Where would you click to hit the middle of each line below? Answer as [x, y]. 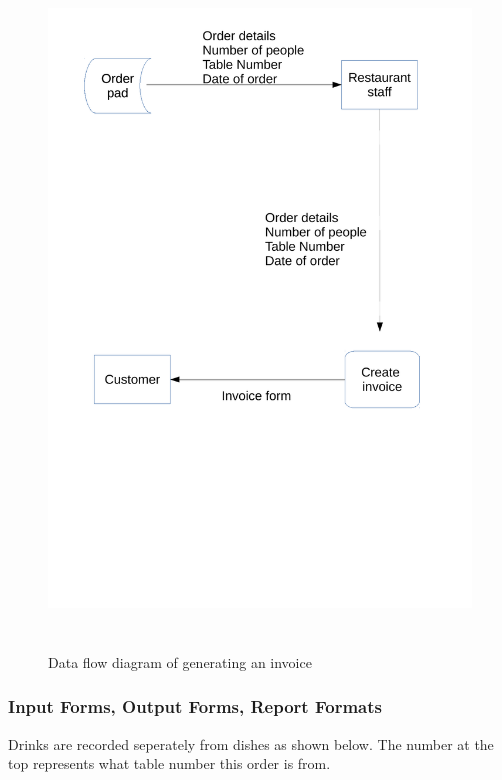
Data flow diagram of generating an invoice [180, 661]
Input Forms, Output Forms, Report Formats [195, 706]
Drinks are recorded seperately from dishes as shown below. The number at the [251, 743]
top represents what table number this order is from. [169, 763]
